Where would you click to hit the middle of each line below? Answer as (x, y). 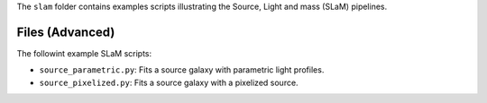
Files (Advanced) (66, 32)
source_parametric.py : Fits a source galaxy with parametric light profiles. (182, 70)
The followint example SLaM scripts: (84, 53)
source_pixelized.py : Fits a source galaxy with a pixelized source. (169, 82)
